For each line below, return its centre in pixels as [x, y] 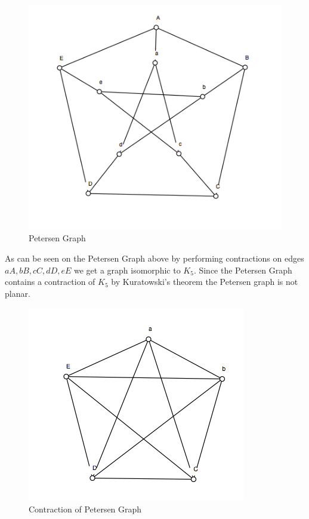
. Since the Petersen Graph [243, 270]
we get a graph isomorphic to [127, 270]
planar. [18, 293]
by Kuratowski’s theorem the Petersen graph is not [205, 282]
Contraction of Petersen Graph [85, 509]
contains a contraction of [50, 282]
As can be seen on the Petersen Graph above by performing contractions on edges [154, 258]
